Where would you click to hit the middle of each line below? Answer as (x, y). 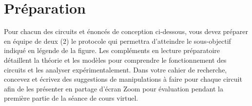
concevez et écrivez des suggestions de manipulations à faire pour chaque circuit (123, 79)
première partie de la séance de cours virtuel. (71, 98)
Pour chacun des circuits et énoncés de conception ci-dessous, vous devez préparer (126, 31)
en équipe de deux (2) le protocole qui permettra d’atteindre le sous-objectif (117, 41)
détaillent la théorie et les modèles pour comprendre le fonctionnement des (115, 60)
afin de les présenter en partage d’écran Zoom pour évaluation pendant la (114, 88)
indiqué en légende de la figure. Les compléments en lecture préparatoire (112, 50)
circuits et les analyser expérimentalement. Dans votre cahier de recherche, (116, 69)
